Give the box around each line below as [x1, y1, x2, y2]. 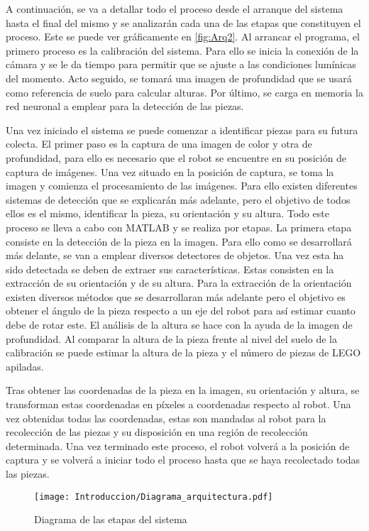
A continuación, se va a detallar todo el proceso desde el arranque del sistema [6, 1, 343, 16]
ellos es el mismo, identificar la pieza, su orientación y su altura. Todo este [6, 206, 329, 221]
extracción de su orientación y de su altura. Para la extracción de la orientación [6, 275, 352, 290]
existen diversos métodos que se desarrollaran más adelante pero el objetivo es [6, 289, 346, 304]
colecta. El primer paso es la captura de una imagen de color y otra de [6, 136, 312, 151]
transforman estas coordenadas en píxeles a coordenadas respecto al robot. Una [6, 397, 351, 412]
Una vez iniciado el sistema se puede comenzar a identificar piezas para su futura [6, 122, 358, 137]
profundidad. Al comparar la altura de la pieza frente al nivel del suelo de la [6, 331, 337, 346]
